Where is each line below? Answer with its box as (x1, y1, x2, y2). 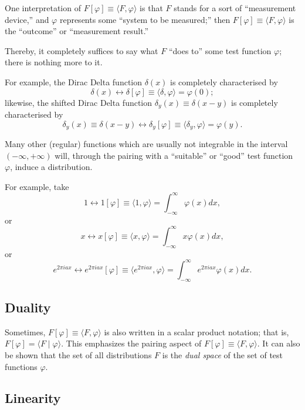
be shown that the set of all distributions (5, 348, 152, 361)
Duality (5, 298, 51, 316)
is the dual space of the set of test (162, 348, 283, 361)
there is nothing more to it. (5, 56, 103, 68)
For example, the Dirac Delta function (5, 75, 143, 88)
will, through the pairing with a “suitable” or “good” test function (55, 149, 293, 161)
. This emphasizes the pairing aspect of (61, 337, 202, 349)
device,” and (5, 13, 49, 25)
